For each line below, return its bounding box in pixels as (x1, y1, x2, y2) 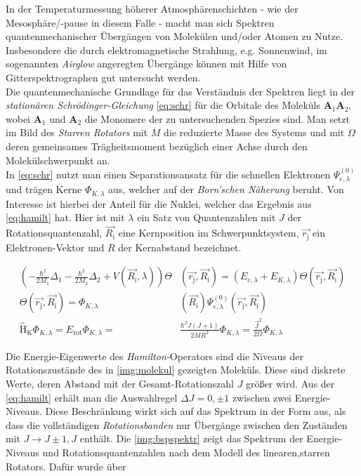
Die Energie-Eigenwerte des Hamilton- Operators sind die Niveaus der (6, 348, 303, 363)
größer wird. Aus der (246, 376, 335, 391)
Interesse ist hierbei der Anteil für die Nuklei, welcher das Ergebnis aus (6, 196, 312, 211)
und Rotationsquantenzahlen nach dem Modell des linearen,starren (42, 445, 330, 460)
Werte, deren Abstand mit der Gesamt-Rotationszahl (6, 376, 234, 391)
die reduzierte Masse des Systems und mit (164, 125, 345, 140)
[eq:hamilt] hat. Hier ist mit (6, 210, 125, 225)
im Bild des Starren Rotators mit (6, 125, 148, 140)
